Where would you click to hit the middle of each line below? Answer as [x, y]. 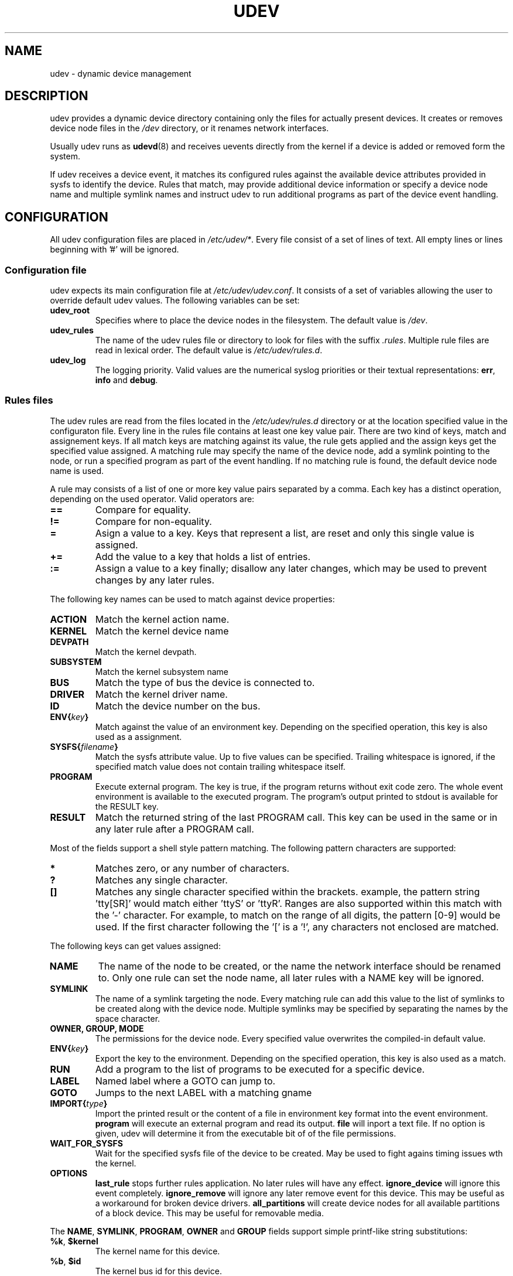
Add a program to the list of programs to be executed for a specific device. [260, 1069]
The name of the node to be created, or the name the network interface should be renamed [299, 966]
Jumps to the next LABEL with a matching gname [204, 1092]
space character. [128, 1018]
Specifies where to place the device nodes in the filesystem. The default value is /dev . [261, 320]
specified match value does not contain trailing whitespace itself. [220, 766]
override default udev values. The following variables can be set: [175, 301]
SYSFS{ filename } [84, 746]
